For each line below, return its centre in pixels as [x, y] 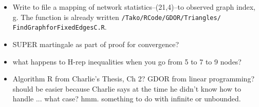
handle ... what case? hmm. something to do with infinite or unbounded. [127, 99]
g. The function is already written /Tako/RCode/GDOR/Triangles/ [117, 17]
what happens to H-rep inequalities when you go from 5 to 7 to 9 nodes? [127, 61]
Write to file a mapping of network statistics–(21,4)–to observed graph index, [134, 7]
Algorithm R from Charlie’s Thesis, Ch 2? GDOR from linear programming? [133, 79]
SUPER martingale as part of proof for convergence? [96, 44]
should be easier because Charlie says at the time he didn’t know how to [127, 88]
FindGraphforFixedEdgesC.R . [60, 27]
